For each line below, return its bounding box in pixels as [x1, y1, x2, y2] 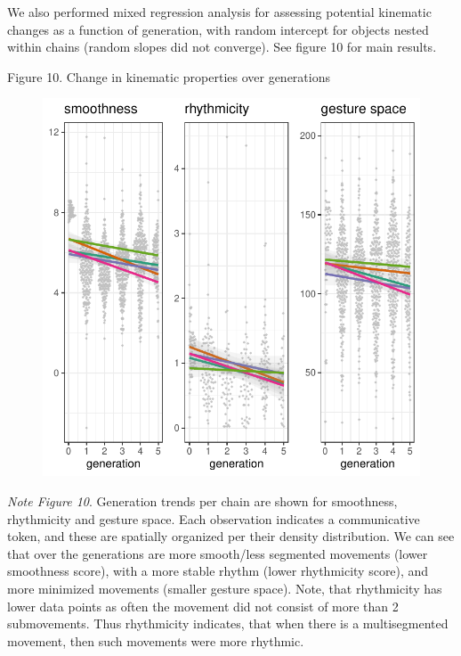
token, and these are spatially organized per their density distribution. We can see [7, 527, 455, 545]
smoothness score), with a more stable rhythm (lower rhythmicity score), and [7, 562, 429, 580]
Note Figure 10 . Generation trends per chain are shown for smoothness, [7, 491, 398, 510]
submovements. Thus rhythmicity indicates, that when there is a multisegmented [7, 614, 449, 633]
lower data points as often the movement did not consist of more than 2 [7, 596, 399, 615]
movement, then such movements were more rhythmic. [7, 631, 304, 650]
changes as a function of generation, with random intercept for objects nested [7, 20, 429, 38]
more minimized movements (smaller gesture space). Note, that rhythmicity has [7, 578, 442, 597]
